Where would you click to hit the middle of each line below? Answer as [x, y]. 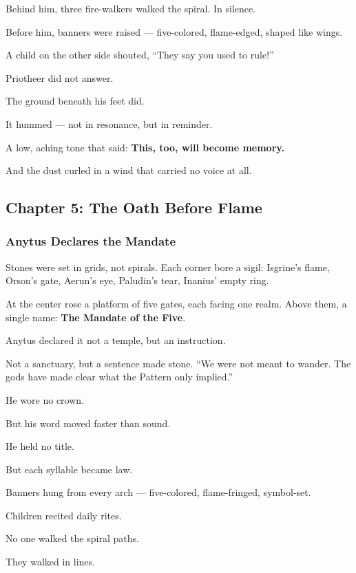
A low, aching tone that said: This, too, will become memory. [145, 147]
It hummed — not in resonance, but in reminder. [109, 123]
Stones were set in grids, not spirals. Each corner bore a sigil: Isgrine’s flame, [168, 267]
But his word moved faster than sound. [88, 423]
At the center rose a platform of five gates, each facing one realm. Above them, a [176, 303]
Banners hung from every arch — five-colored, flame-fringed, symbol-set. [158, 492]
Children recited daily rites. [64, 515]
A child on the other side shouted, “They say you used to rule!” [140, 55]
